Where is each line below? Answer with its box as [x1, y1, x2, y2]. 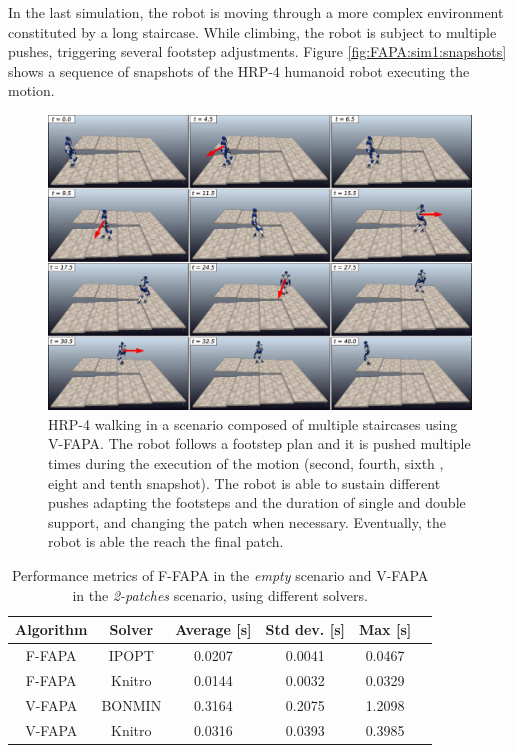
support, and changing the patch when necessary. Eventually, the [48, 511, 446, 532]
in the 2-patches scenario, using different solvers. [72, 584, 368, 605]
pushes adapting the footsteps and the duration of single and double [48, 492, 466, 513]
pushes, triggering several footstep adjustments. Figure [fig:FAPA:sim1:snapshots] [8, 41, 507, 62]
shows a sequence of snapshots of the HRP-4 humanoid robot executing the [8, 60, 470, 81]
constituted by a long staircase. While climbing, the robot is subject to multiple [8, 21, 497, 42]
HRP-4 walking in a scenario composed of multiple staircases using [48, 413, 458, 434]
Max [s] [358, 619, 412, 640]
